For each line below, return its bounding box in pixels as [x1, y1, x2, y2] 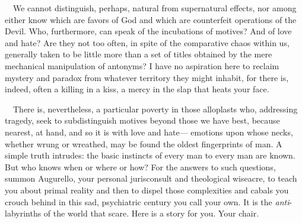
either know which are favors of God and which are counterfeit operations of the [5, 13, 297, 25]
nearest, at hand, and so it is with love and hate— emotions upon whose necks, [5, 125, 293, 138]
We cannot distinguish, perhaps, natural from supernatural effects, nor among [12, 2, 297, 14]
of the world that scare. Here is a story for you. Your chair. [43, 207, 259, 219]
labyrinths [5, 207, 42, 219]
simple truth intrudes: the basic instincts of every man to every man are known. [5, 149, 295, 161]
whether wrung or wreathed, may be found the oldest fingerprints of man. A [5, 137, 282, 150]
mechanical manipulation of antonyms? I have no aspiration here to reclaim [5, 59, 279, 72]
